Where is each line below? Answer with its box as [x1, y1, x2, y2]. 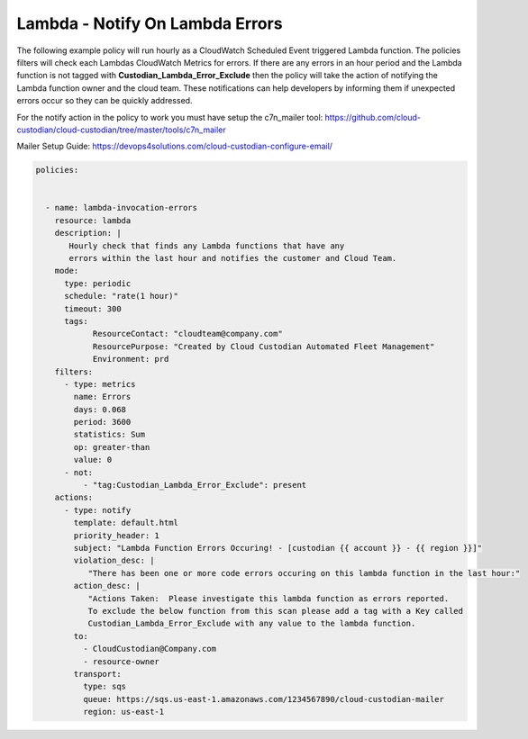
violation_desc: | [73, 555, 155, 566]
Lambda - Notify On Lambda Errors [16, 14, 283, 33]
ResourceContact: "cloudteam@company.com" [92, 329, 283, 339]
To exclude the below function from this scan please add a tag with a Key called [87, 606, 464, 616]
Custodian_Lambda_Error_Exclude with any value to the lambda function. [87, 618, 416, 629]
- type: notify [64, 505, 132, 515]
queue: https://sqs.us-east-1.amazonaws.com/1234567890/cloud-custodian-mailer [82, 694, 445, 704]
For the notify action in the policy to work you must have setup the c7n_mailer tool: [16, 112, 323, 122]
